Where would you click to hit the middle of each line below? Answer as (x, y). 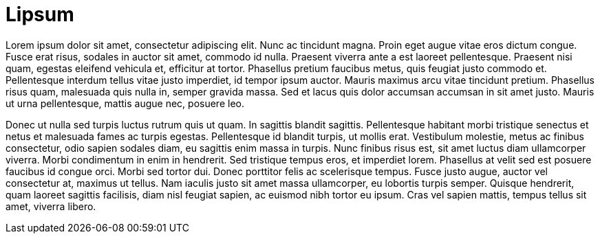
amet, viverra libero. (51, 206)
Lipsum (40, 14)
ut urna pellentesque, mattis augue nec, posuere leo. (125, 103)
